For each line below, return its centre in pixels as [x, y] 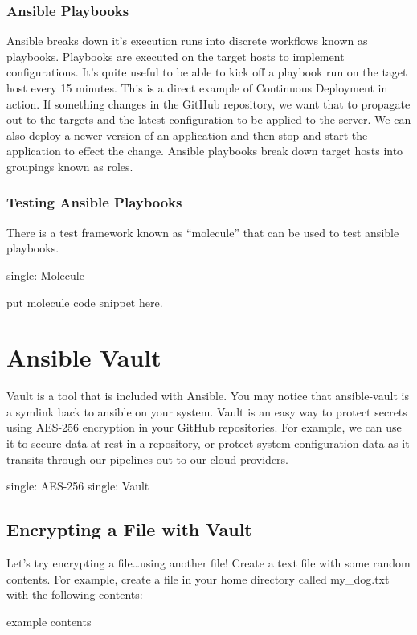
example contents [49, 621]
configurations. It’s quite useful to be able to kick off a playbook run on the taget [207, 72]
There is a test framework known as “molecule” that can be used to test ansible [203, 232]
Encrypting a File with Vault [129, 529]
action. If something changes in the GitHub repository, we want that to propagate [208, 103]
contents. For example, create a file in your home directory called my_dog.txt [198, 578]
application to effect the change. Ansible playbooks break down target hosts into [205, 151]
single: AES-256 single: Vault [78, 486]
